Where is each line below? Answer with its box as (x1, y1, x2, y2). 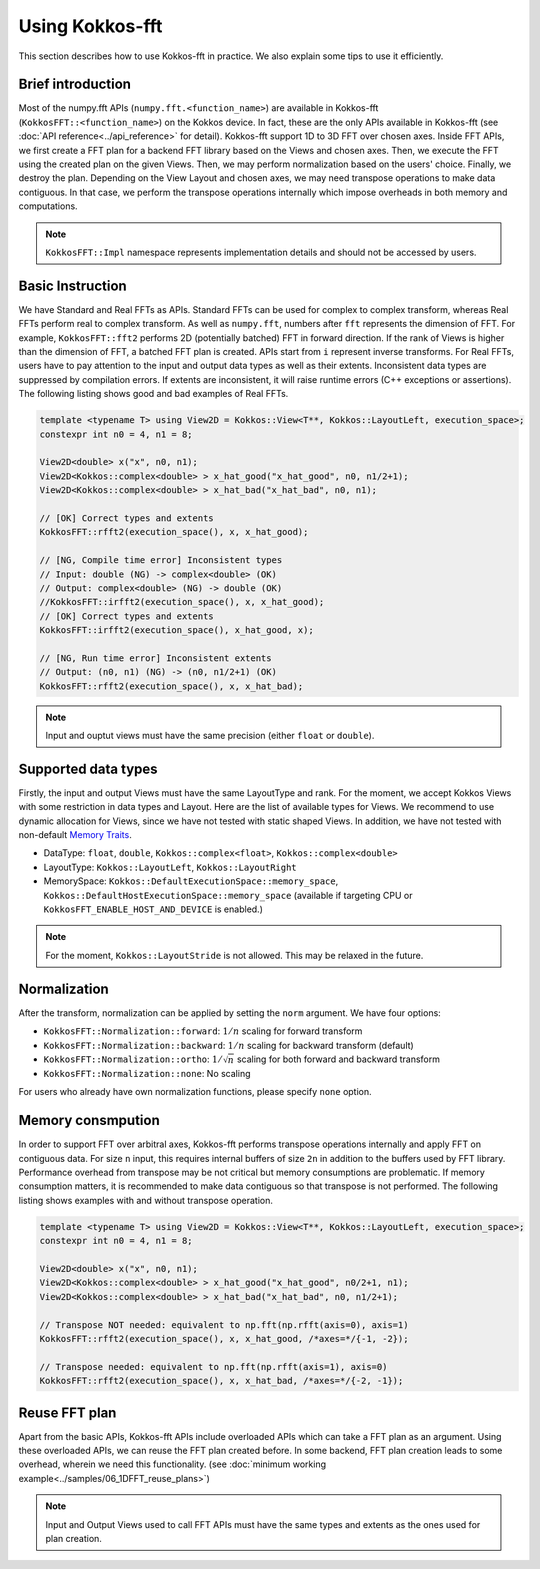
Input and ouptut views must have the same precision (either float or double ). (45, 730, 375, 741)
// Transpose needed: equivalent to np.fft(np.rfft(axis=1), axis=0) (39, 1361, 388, 1372)
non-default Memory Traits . (18, 829, 132, 841)
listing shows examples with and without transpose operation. (18, 1194, 274, 1206)
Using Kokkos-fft (18, 15, 163, 37)
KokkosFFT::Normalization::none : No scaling (43, 1067, 251, 1079)
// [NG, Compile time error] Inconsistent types (39, 555, 283, 566)
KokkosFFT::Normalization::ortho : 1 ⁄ (43, 1053, 222, 1065)
